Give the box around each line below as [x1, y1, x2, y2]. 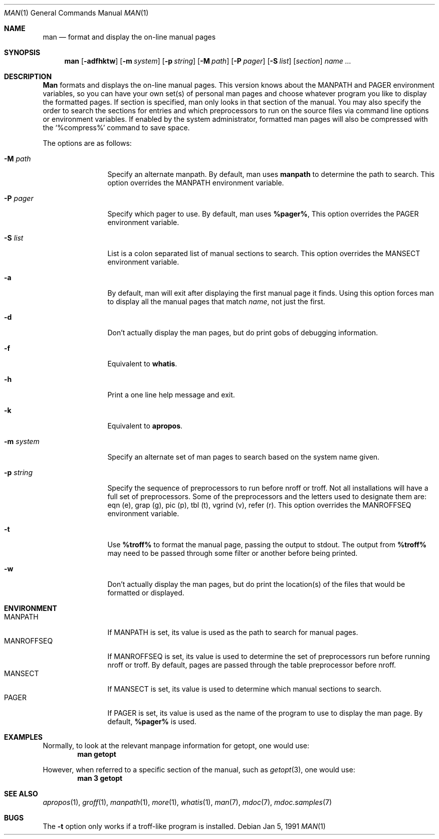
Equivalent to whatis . [107, 359, 177, 368]
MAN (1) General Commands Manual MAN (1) [4, 9, 149, 17]
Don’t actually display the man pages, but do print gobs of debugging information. [107, 328, 378, 337]
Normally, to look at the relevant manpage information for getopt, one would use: [43, 741, 310, 750]
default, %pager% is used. [107, 717, 196, 726]
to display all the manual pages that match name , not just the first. [107, 297, 325, 306]
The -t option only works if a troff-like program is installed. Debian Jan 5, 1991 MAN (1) [43, 822, 326, 830]
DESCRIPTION [4, 72, 52, 81]
